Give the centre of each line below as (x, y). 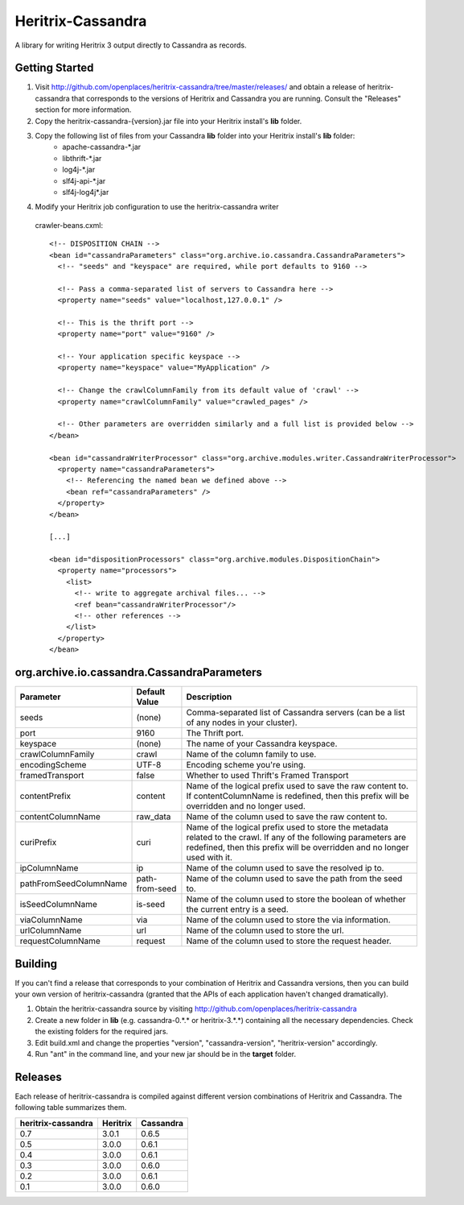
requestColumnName (60, 941)
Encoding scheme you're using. (246, 765)
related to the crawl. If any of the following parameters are (296, 838)
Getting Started (54, 68)
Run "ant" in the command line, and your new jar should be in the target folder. (166, 1054)
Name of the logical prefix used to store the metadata (287, 827)
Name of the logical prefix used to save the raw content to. (298, 786)
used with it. (209, 858)
